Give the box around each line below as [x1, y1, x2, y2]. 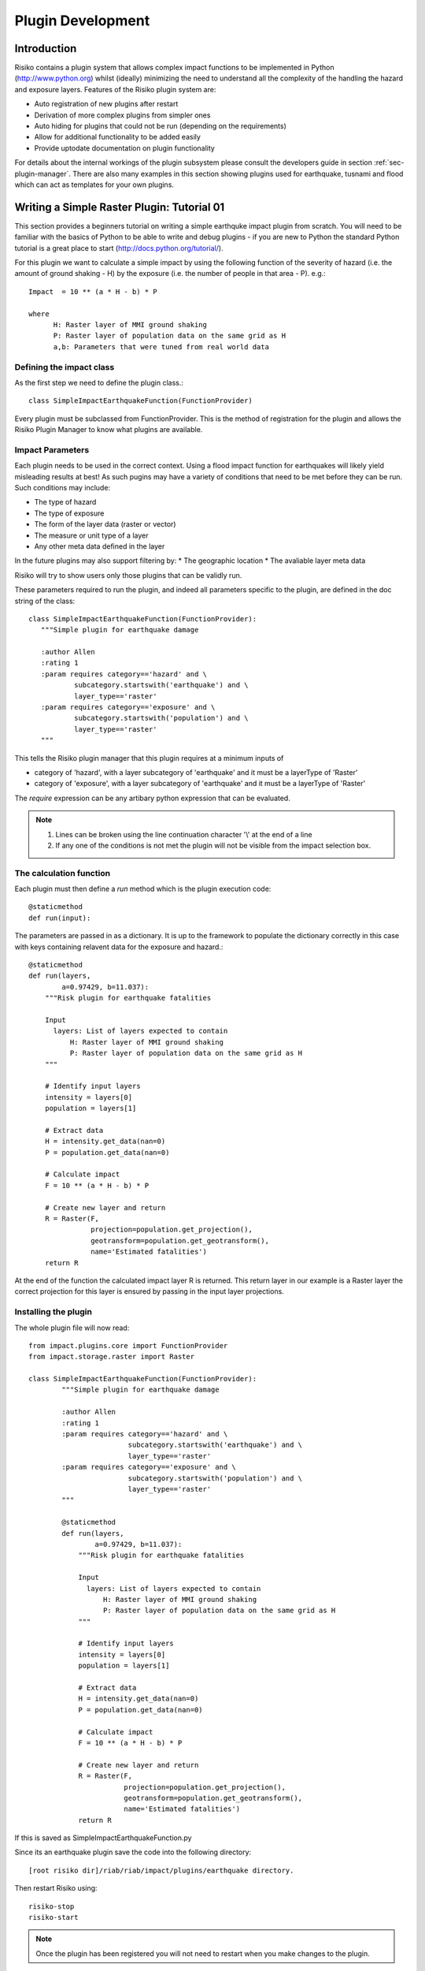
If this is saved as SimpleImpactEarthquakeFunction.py [14, 1833, 192, 1842]
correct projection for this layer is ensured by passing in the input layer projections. [14, 1287, 285, 1296]
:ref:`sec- [374, 158, 405, 167]
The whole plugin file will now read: [14, 1323, 130, 1332]
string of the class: [14, 596, 76, 605]
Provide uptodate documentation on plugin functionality [34, 143, 216, 153]
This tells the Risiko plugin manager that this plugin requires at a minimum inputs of [14, 753, 284, 762]
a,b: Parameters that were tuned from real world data [53, 342, 269, 351]
